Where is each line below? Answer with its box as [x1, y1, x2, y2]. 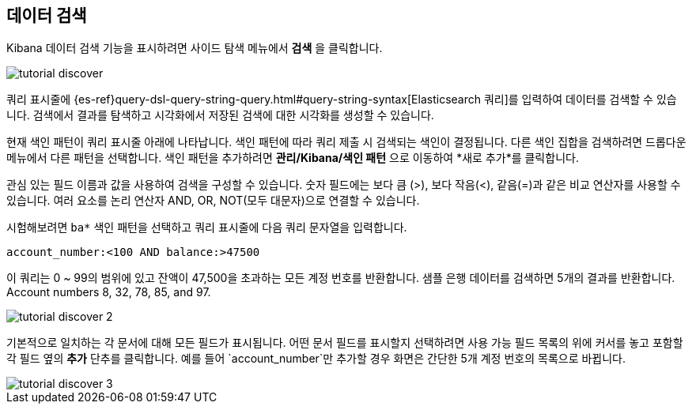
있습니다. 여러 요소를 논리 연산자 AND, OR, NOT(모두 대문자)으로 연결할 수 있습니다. [6, 194, 420, 208]
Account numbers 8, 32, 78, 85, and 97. [6, 285, 211, 299]
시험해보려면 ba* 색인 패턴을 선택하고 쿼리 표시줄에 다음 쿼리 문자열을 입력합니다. [6, 220, 407, 235]
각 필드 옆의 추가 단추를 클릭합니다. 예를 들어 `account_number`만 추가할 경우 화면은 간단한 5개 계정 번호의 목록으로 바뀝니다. [6, 352, 626, 366]
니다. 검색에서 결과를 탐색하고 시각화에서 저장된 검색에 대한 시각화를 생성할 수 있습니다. [6, 108, 434, 122]
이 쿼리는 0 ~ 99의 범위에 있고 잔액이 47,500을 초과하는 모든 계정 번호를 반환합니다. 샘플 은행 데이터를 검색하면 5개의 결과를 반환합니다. [6, 271, 675, 285]
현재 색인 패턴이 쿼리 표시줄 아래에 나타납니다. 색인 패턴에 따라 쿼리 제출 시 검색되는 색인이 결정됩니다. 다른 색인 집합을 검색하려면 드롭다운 [6, 135, 686, 149]
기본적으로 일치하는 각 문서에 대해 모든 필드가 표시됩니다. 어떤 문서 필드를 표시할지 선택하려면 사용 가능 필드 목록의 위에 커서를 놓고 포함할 [6, 336, 683, 350]
